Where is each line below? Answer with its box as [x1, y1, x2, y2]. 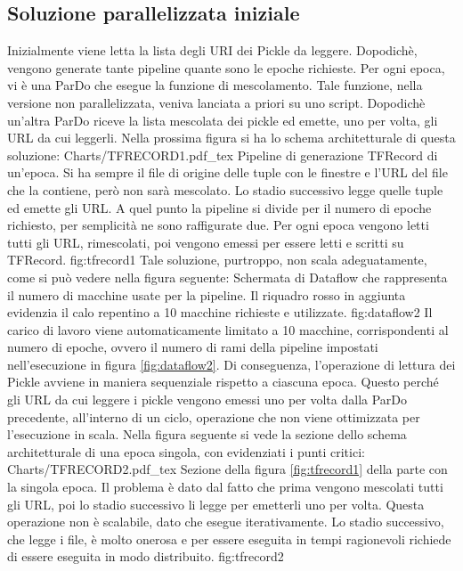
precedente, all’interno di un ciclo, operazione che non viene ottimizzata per [7, 407, 420, 426]
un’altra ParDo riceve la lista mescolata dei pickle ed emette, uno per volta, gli [7, 110, 438, 129]
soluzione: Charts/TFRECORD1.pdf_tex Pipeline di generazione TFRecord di [7, 145, 438, 164]
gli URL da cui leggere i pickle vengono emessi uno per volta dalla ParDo [7, 390, 408, 409]
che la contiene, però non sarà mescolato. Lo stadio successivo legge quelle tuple [7, 180, 443, 199]
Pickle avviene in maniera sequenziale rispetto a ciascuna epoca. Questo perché [7, 372, 439, 391]
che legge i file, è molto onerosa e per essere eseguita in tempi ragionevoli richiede [7, 529, 451, 548]
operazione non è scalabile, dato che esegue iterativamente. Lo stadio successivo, [7, 512, 444, 531]
